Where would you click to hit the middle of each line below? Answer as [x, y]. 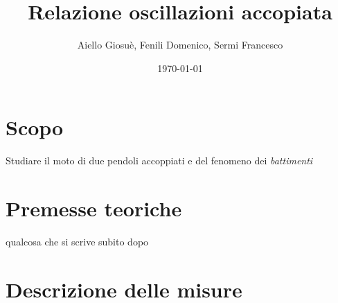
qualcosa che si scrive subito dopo [77, 241]
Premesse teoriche [94, 208]
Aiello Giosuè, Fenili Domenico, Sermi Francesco [180, 45]
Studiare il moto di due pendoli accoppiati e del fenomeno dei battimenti [159, 161]
